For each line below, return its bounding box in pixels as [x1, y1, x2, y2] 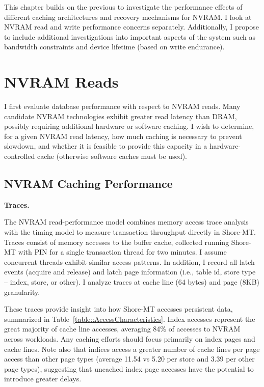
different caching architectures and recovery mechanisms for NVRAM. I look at [4, 11, 252, 22]
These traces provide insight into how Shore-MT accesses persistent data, [4, 303, 233, 314]
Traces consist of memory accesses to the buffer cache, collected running [4, 236, 229, 247]
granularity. [4, 286, 40, 297]
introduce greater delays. [4, 373, 82, 384]
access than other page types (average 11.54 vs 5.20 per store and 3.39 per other [4, 353, 255, 364]
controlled [4, 151, 35, 161]
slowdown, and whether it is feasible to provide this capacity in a [4, 141, 207, 151]
